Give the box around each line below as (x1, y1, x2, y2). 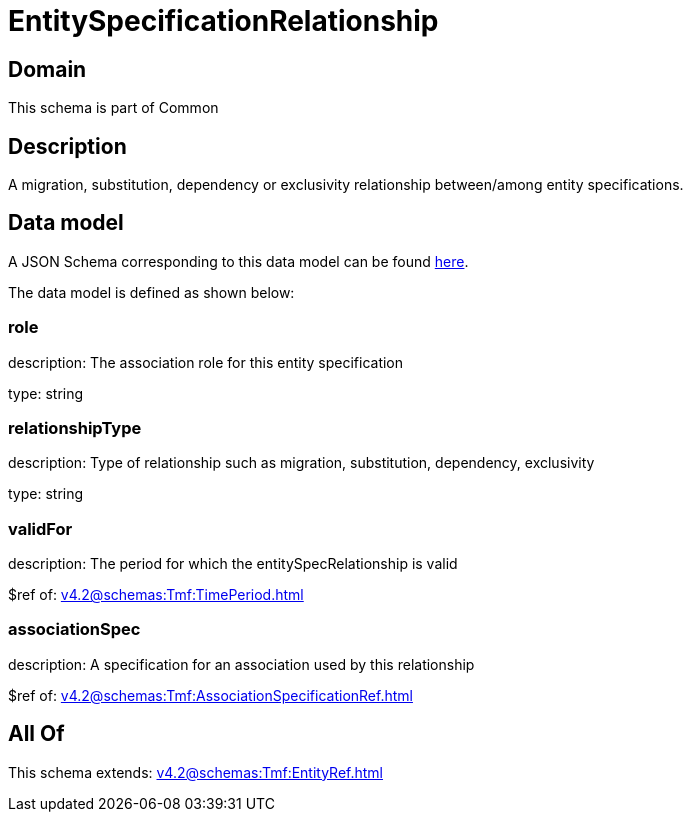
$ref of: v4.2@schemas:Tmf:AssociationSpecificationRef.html (8, 686, 413, 704)
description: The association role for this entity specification (8, 353, 404, 371)
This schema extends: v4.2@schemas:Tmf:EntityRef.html (8, 763, 384, 781)
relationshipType (8, 417, 142, 438)
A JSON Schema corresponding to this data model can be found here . (8, 252, 469, 270)
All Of (8, 721, 65, 747)
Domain (8, 56, 87, 82)
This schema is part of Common (8, 99, 219, 117)
